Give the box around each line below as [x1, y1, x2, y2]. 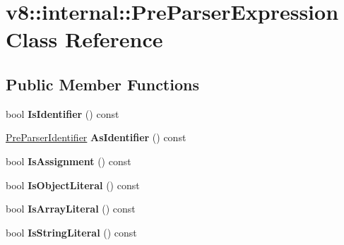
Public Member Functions [6, 73, 199, 95]
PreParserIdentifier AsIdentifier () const [6, 130, 186, 145]
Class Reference [6, 25, 163, 54]
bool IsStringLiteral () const [6, 225, 137, 239]
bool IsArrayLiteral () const [6, 201, 136, 216]
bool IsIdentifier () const [6, 106, 119, 121]
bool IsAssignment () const [6, 153, 131, 168]
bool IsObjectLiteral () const [6, 177, 140, 192]
